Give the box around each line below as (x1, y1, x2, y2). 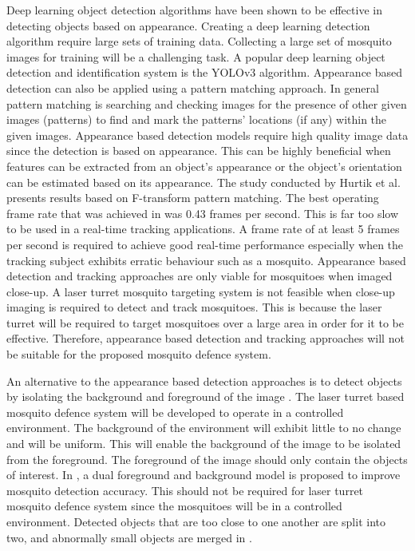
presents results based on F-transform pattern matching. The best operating (6, 189, 379, 206)
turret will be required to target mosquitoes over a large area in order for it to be (6, 314, 404, 331)
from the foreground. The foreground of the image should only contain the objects (6, 450, 408, 467)
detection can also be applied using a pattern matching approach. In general (6, 79, 379, 96)
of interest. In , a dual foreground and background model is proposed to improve (6, 466, 401, 483)
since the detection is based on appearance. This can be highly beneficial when (6, 142, 391, 159)
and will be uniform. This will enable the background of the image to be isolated (6, 435, 401, 452)
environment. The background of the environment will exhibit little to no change (6, 419, 401, 436)
